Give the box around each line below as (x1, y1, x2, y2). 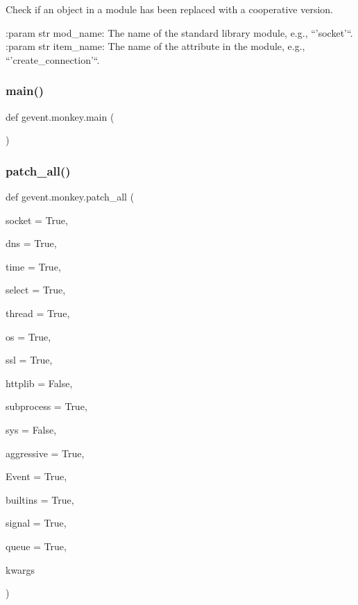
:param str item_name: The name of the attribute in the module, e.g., (6, 39, 305, 53)
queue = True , (6, 538, 67, 553)
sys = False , (6, 422, 57, 436)
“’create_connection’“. (6, 52, 100, 67)
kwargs (6, 562, 35, 577)
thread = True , (6, 305, 70, 320)
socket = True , (6, 212, 68, 227)
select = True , (6, 282, 66, 297)
